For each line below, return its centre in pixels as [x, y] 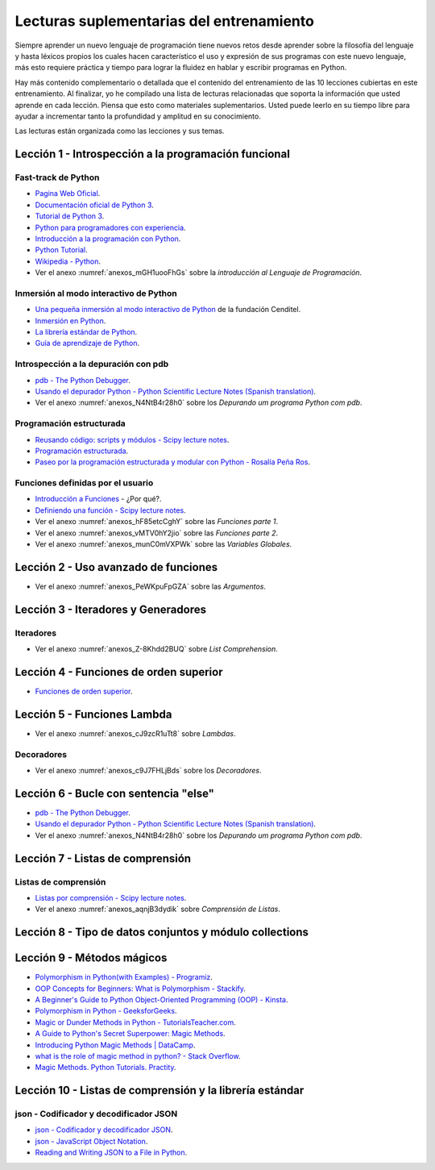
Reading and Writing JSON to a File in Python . [111, 1152]
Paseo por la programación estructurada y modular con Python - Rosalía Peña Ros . [172, 462]
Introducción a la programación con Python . [108, 239]
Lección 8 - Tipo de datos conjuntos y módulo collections [162, 933]
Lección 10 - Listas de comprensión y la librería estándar [159, 1091]
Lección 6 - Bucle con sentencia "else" [115, 793]
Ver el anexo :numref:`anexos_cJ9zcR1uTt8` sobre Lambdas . [135, 733]
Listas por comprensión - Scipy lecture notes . [111, 897]
